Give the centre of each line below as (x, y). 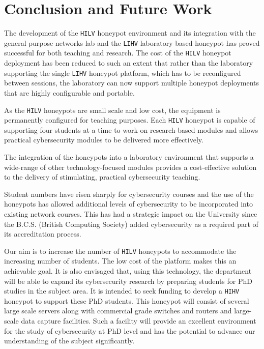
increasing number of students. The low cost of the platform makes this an (120, 261)
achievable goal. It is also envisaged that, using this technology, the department (128, 271)
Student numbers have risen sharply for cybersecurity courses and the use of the (129, 194)
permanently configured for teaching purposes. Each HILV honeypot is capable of (130, 120)
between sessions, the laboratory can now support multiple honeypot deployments (132, 83)
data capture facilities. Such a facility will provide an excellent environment (139, 321)
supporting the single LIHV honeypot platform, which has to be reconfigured (123, 72)
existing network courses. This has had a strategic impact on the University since (131, 214)
